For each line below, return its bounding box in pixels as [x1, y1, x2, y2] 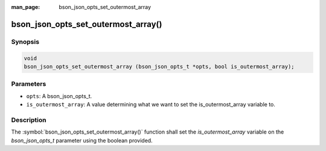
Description [11, 116, 46, 124]
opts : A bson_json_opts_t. [26, 92, 92, 99]
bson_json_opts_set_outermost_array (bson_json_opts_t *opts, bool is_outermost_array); [24, 63, 295, 70]
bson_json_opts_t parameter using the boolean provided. [11, 137, 153, 144]
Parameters [11, 80, 46, 88]
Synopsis [11, 37, 39, 46]
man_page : [11, 4, 40, 10]
